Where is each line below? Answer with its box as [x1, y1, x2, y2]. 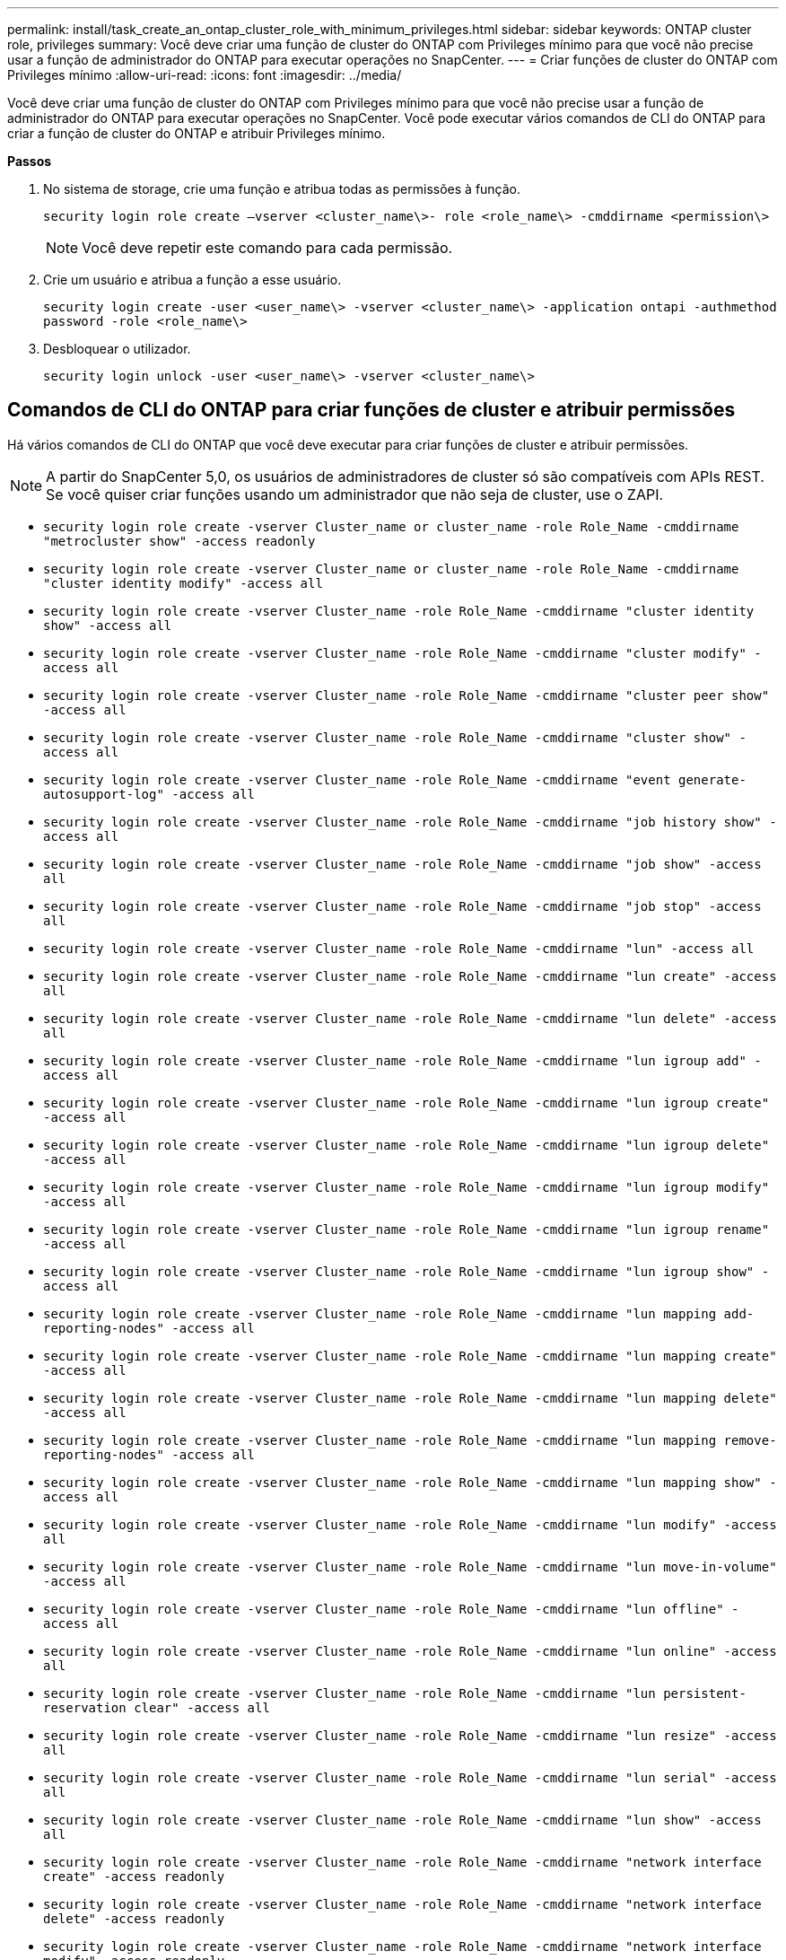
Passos [7, 153, 52, 169]
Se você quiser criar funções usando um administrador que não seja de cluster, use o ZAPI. [46, 485, 664, 503]
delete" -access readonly [43, 1911, 225, 1926]
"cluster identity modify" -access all [43, 575, 323, 591]
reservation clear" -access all [43, 1700, 270, 1715]
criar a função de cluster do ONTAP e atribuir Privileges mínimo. [7, 126, 386, 141]
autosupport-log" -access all [43, 786, 256, 801]
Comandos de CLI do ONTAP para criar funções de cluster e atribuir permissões [7, 398, 736, 422]
